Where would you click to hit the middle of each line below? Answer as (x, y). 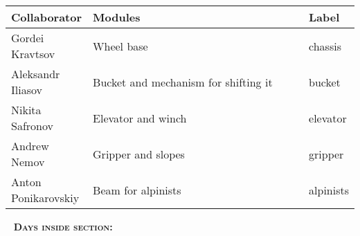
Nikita (26, 110)
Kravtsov (33, 54)
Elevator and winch (140, 118)
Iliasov (27, 90)
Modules (117, 17)
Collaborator (47, 17)
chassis (325, 46)
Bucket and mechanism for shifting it (183, 82)
